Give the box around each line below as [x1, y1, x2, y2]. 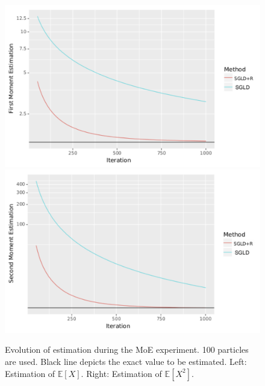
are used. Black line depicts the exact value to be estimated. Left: [5, 355, 247, 367]
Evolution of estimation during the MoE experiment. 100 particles [5, 343, 249, 356]
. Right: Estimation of [81, 367, 162, 379]
